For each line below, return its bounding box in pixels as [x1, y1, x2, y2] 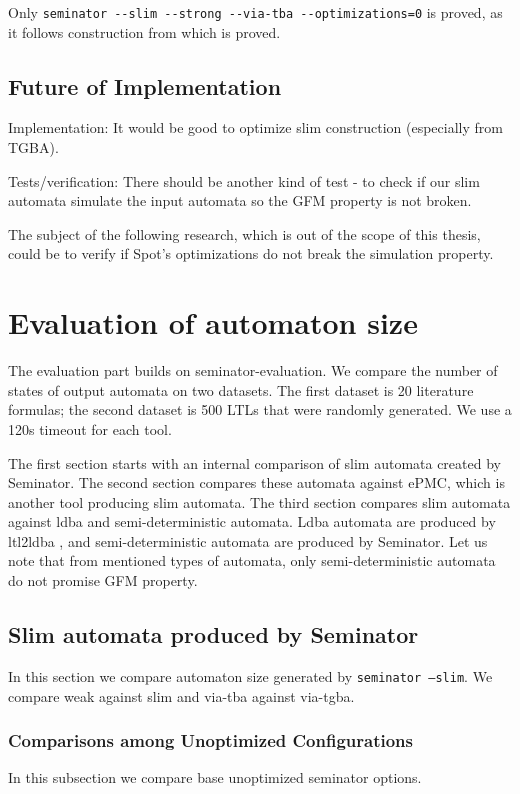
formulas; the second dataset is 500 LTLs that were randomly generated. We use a [8, 399, 512, 420]
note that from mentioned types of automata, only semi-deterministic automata [8, 550, 496, 571]
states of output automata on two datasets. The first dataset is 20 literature [8, 379, 474, 400]
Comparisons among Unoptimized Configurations [8, 728, 413, 753]
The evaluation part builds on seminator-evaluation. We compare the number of [8, 360, 498, 381]
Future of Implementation [8, 70, 282, 101]
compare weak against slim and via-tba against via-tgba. [8, 685, 355, 706]
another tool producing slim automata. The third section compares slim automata [8, 491, 511, 512]
